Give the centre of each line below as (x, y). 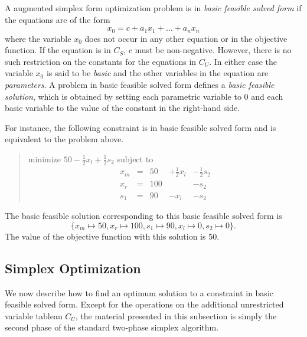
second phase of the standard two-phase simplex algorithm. (112, 327)
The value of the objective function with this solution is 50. (112, 236)
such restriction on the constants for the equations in (101, 61)
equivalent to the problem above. (64, 139)
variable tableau (34, 315)
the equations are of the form (58, 19)
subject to (135, 158)
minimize (45, 158)
